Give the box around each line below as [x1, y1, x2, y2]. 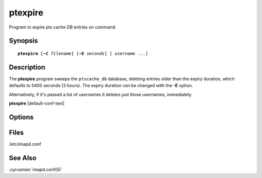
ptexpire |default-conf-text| [9, 101, 65, 106]
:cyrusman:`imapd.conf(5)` [9, 166, 63, 172]
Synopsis [9, 37, 38, 45]
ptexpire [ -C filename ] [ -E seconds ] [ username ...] [17, 51, 148, 56]
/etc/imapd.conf [9, 141, 41, 147]
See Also [9, 154, 36, 162]
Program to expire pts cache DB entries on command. [9, 24, 116, 30]
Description [9, 63, 46, 71]
